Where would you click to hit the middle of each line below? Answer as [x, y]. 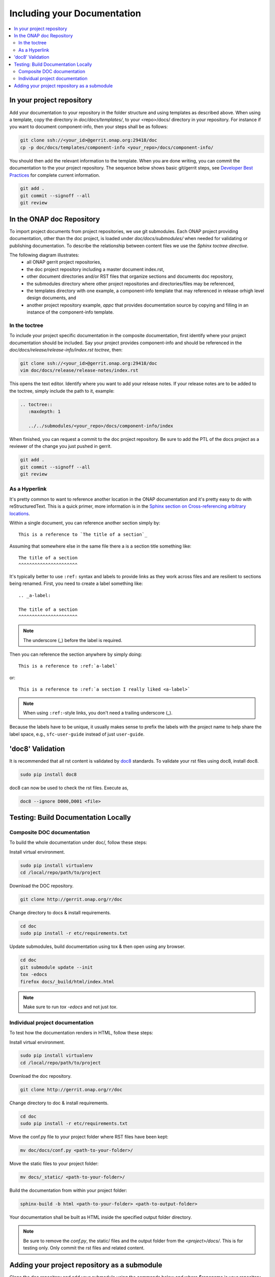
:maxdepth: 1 [45, 412]
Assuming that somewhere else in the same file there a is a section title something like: [100, 546]
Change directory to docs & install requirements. [60, 913]
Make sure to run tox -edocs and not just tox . [70, 1007]
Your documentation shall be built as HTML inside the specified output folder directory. [101, 1217]
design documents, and [51, 298]
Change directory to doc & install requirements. [59, 1103]
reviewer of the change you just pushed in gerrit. [61, 446]
